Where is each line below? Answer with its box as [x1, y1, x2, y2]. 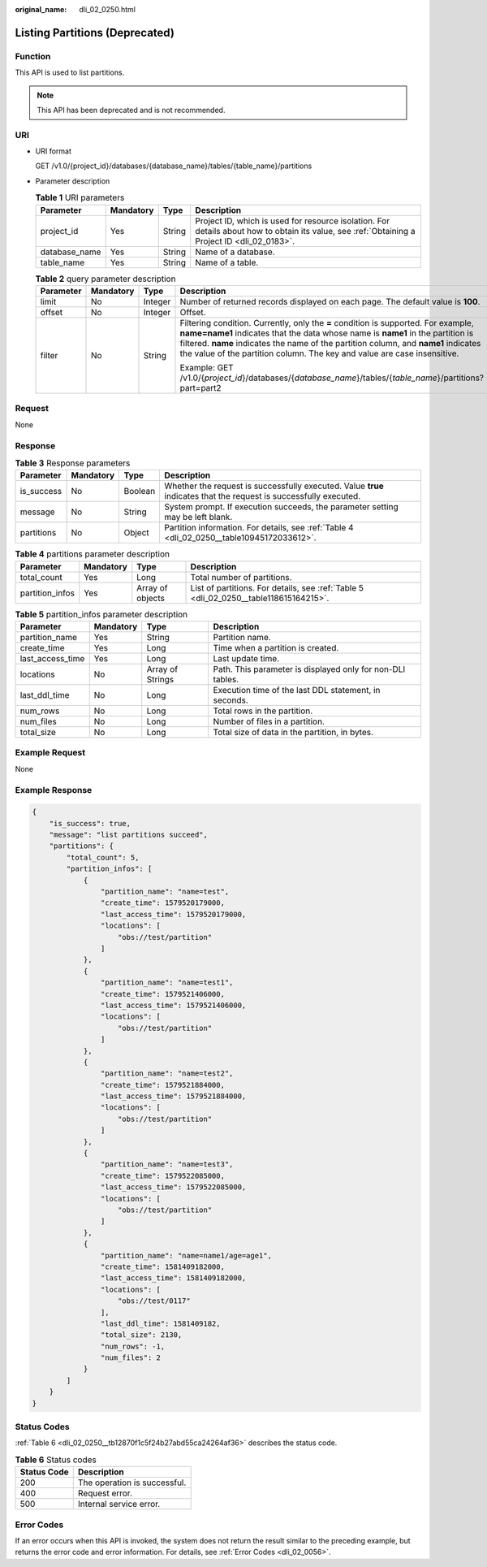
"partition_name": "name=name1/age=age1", [100, 1251, 272, 1260]
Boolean [123, 486, 156, 497]
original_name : [15, 5, 67, 14]
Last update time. [213, 653, 280, 664]
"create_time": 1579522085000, [100, 1171, 225, 1180]
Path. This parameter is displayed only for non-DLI [213, 664, 406, 675]
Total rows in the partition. [213, 705, 313, 716]
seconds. [213, 695, 248, 706]
